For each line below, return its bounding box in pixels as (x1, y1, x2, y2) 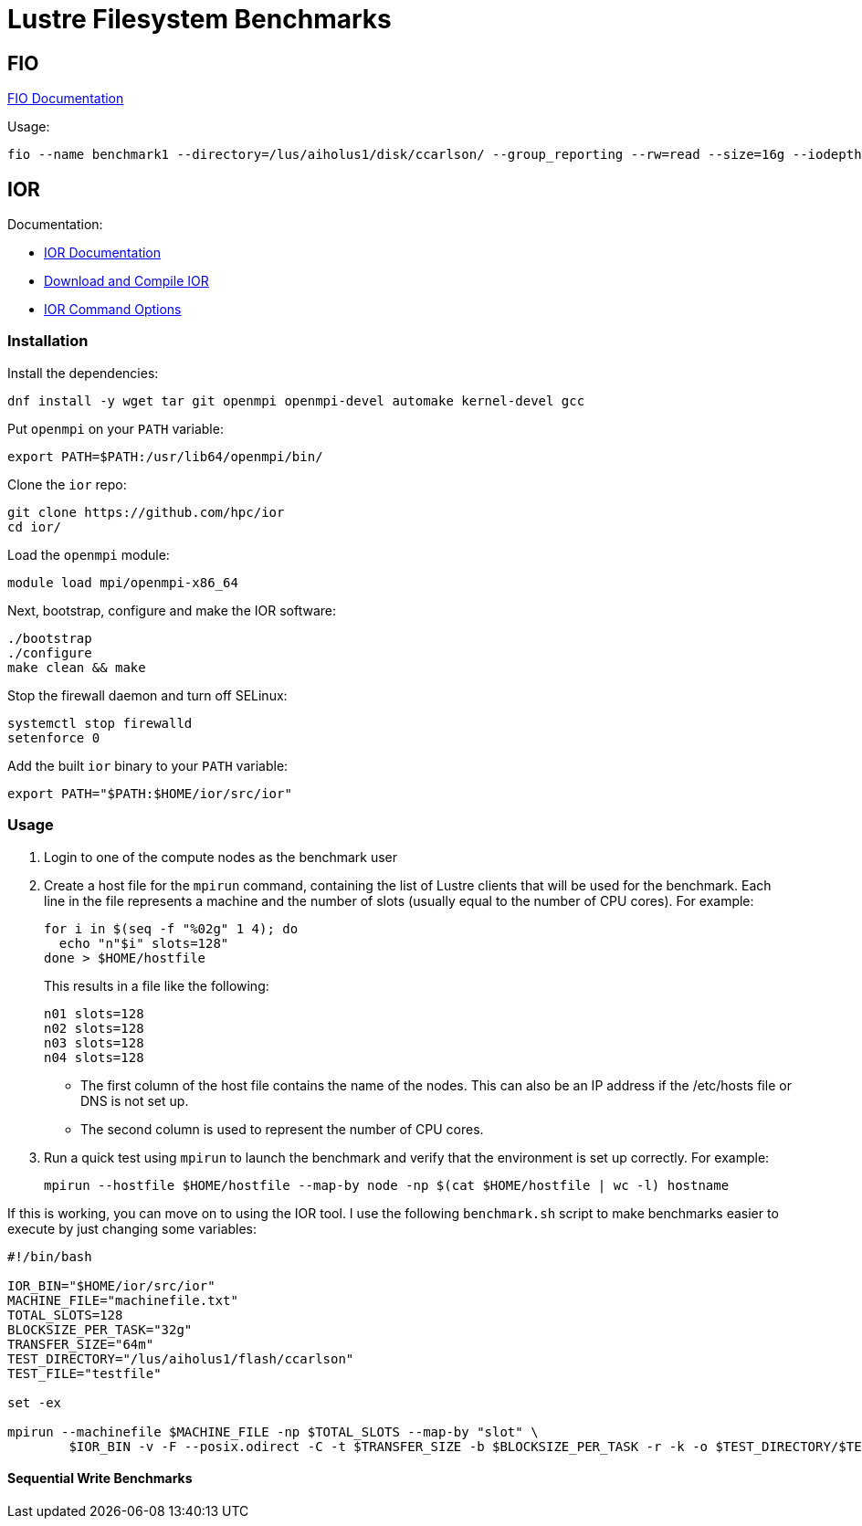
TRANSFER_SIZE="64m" (7, 1336, 154, 1352)
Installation (7, 332, 89, 351)
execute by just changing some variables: (7, 1220, 258, 1237)
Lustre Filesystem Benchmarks (7, 4, 392, 35)
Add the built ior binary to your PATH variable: (7, 757, 289, 774)
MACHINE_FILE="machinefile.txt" (7, 1292, 238, 1308)
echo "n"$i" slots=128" (58, 935, 229, 951)
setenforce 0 (7, 730, 100, 745)
